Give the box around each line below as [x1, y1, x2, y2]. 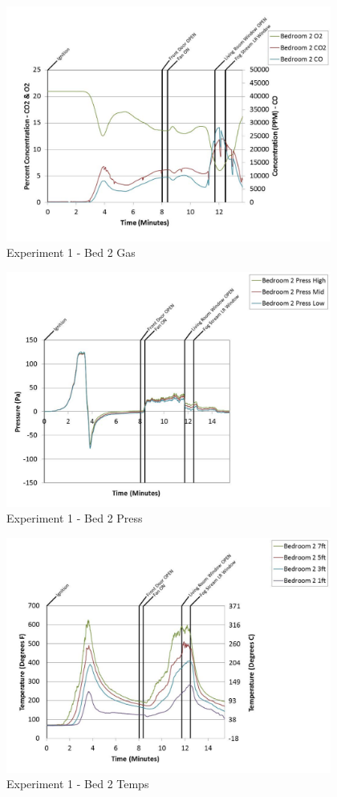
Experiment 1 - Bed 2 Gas [6, 244, 136, 261]
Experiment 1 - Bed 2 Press [6, 510, 143, 527]
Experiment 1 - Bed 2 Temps [6, 775, 149, 792]
